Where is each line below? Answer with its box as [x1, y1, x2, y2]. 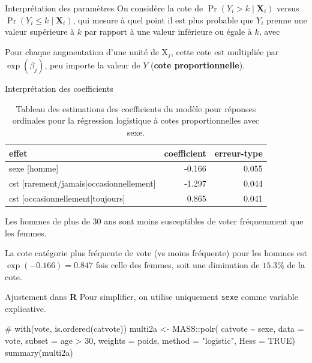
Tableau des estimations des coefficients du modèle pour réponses [16, 102, 256, 115]
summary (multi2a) [5, 346, 73, 358]
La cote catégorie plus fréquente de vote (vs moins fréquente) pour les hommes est [5, 247, 307, 259]
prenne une [266, 13, 307, 26]
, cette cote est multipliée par [170, 45, 279, 58]
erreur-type [214, 146, 263, 159]
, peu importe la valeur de [44, 59, 140, 71]
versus [277, 2, 299, 14]
